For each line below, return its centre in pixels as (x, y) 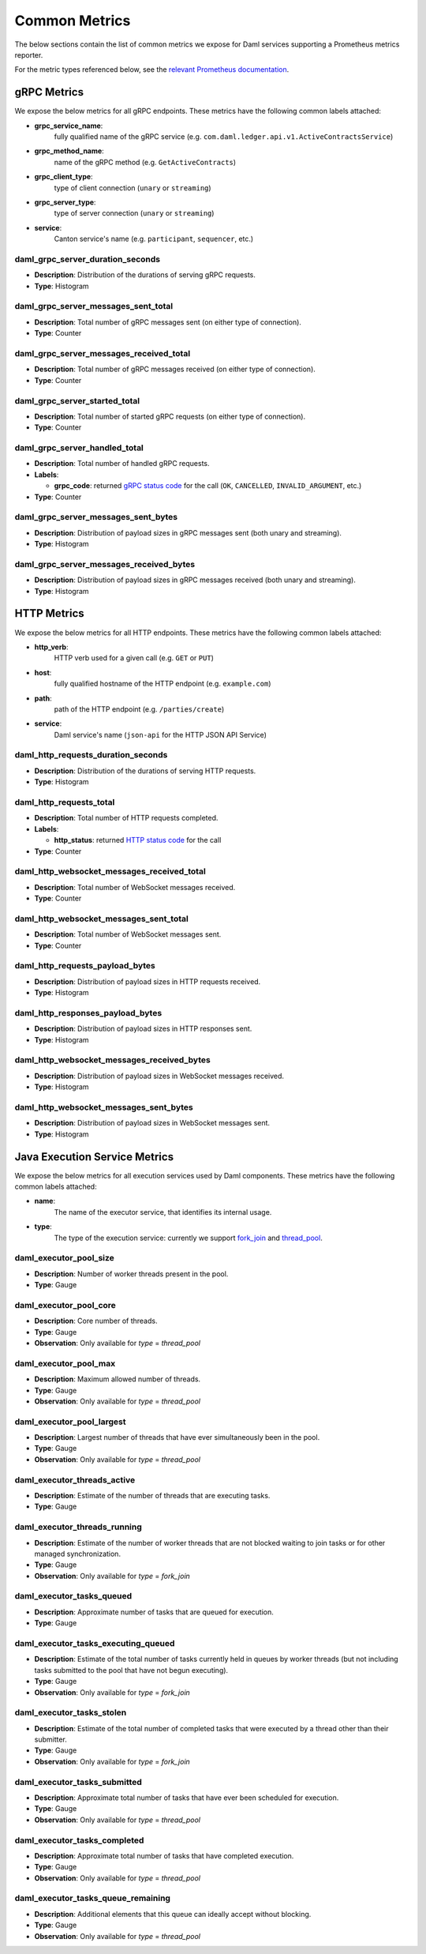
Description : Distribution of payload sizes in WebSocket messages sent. (152, 1123)
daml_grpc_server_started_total (77, 400)
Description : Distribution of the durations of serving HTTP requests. (145, 771)
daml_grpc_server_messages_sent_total (94, 306)
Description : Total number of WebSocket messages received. (135, 887)
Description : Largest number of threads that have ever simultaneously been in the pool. (177, 1437)
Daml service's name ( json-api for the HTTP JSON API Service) (161, 735)
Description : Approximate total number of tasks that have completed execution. (164, 1855)
